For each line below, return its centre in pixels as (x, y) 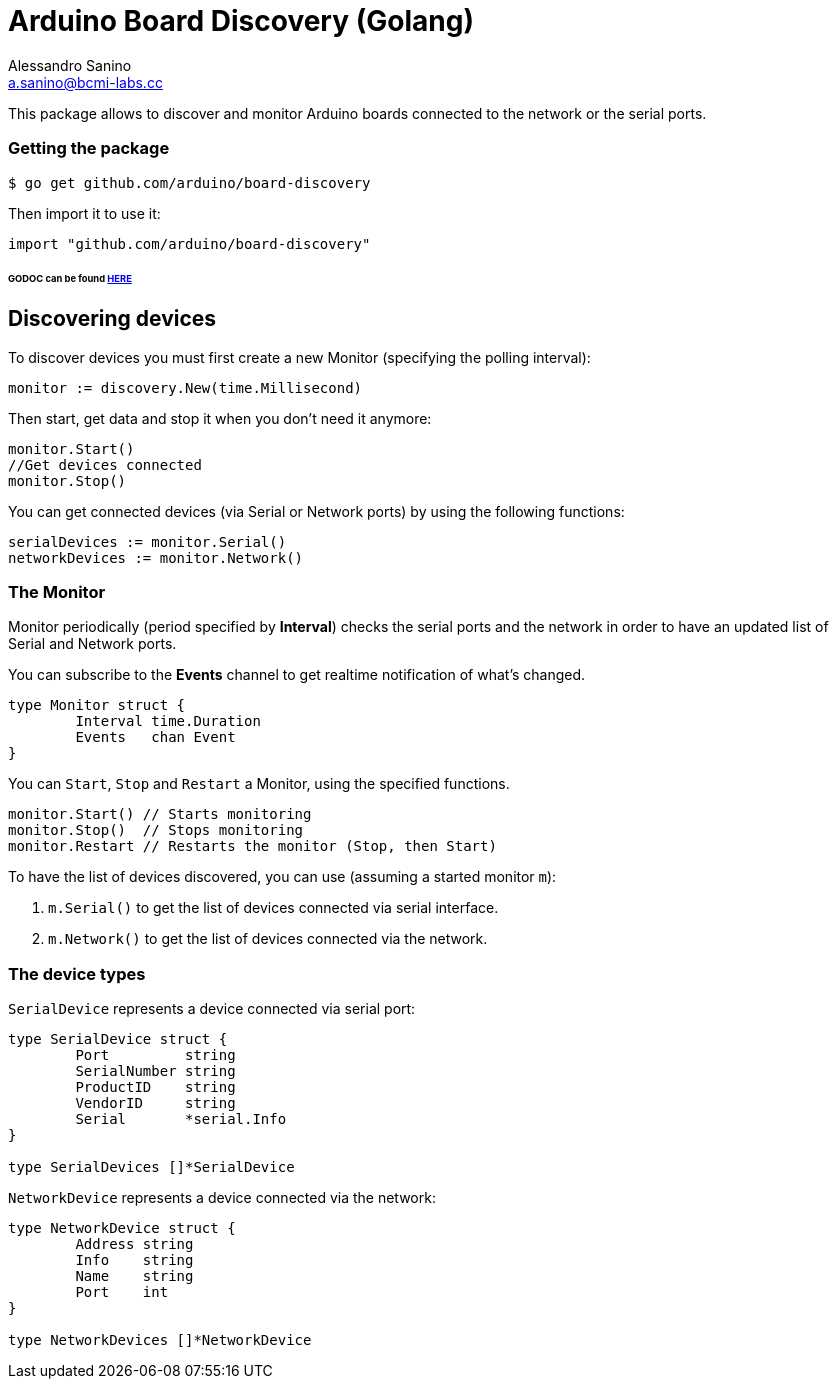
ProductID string (155, 1087)
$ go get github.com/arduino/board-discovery (189, 182)
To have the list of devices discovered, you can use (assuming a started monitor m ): (282, 877)
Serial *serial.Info (181, 1119)
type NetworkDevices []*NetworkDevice (160, 1340)
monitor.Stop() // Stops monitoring (156, 830)
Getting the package (89, 148)
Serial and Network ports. (92, 644)
